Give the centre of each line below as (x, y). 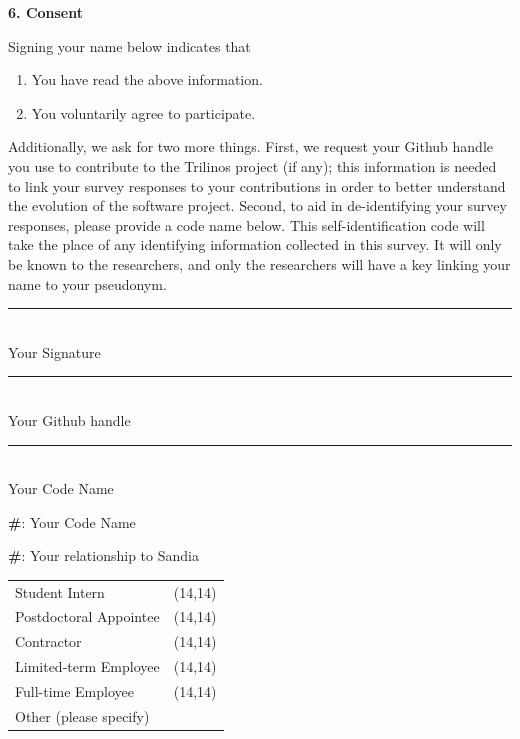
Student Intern (60, 591)
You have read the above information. (147, 79)
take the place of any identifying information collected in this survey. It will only (255, 244)
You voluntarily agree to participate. (143, 112)
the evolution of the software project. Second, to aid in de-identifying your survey (257, 205)
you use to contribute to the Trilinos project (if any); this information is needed (252, 165)
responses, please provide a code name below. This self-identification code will (246, 224)
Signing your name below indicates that (129, 45)
